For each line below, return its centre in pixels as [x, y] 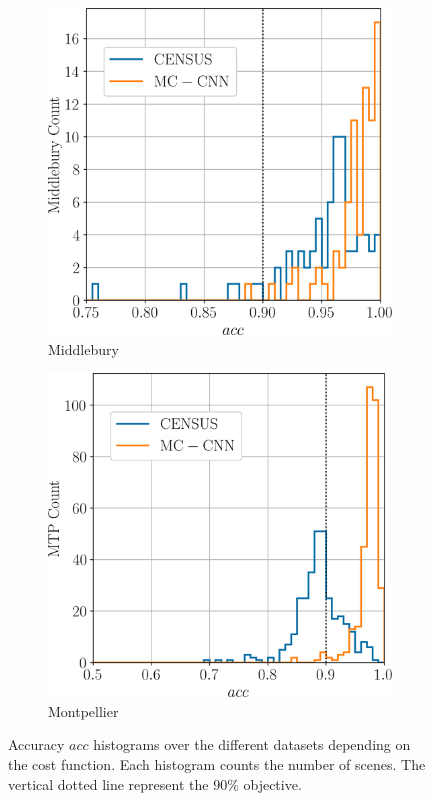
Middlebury [83, 348]
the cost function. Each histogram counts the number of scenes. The [217, 764]
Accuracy [36, 744]
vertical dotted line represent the [108, 783]
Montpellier [83, 710]
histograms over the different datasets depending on [252, 744]
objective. [272, 783]
